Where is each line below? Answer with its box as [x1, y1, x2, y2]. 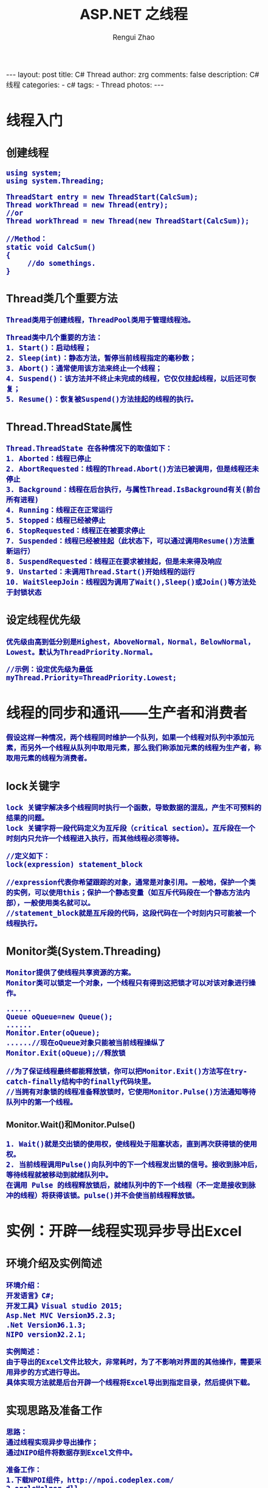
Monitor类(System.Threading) [6, 944, 161, 958]
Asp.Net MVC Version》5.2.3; [6, 1311, 117, 1320]
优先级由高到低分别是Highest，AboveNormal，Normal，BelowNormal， [6, 638, 255, 646]
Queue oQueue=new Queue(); [6, 1013, 113, 1021]
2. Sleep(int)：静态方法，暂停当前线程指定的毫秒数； [6, 354, 197, 363]
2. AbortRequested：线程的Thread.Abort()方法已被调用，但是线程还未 [6, 465, 259, 474]
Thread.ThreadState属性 [6, 420, 132, 433]
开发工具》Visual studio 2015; [6, 1301, 123, 1311]
